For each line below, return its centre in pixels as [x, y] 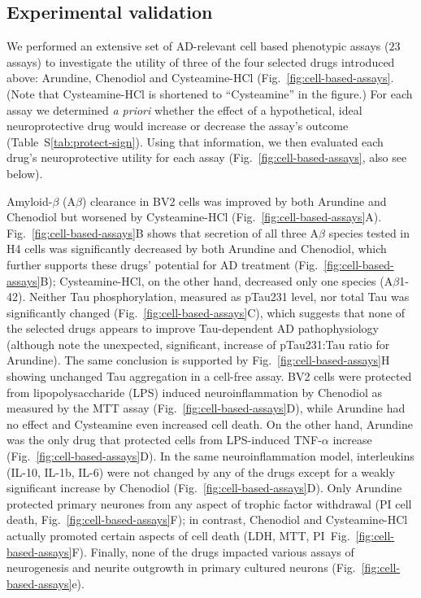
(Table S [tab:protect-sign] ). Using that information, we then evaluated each [195, 141]
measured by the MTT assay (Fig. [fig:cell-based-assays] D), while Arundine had [206, 408]
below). [25, 173]
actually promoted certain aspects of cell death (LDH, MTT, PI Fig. [178, 536]
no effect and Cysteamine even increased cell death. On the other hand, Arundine [210, 423]
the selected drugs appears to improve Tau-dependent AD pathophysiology [193, 328]
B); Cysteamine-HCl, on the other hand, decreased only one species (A [217, 280]
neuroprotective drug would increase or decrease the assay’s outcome [178, 126]
